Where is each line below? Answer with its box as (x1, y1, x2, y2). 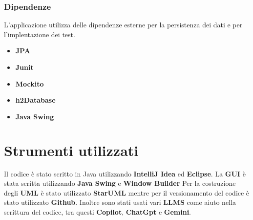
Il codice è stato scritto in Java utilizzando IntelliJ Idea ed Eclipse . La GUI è (4, 168, 246, 178)
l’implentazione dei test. (4, 29, 75, 39)
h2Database (15, 95, 56, 105)
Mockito (15, 78, 44, 88)
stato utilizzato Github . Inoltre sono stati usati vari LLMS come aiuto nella (4, 197, 236, 207)
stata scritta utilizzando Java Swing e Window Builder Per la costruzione (4, 178, 236, 188)
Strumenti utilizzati (4, 140, 139, 160)
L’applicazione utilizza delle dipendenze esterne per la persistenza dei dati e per (4, 20, 243, 30)
